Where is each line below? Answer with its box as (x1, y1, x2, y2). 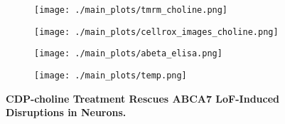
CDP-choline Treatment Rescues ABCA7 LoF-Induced (6, 91, 280, 105)
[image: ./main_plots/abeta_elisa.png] (34, 48, 222, 59)
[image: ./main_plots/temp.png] (34, 70, 187, 81)
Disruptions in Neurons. (6, 105, 127, 120)
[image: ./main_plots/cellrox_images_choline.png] (34, 26, 279, 37)
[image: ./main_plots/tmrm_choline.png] (34, 5, 228, 15)
